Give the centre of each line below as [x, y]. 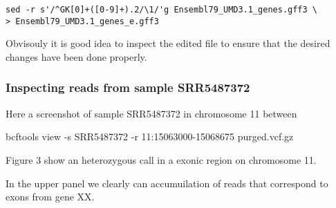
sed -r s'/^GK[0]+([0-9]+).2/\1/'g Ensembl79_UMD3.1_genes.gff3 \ [162, 10]
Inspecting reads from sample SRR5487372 [128, 87]
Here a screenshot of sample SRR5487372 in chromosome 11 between [151, 113]
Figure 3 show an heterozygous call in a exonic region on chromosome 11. [161, 159]
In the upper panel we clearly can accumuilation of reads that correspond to [167, 183]
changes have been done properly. [76, 56]
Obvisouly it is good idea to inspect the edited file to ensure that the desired [168, 43]
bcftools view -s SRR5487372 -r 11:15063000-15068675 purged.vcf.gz [150, 136]
